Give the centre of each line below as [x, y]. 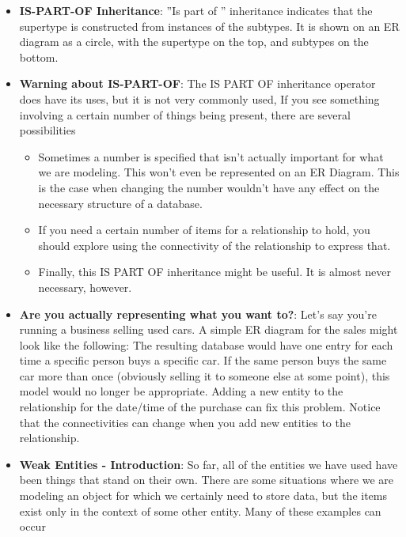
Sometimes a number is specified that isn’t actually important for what [211, 156]
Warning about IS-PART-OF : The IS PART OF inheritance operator [197, 83]
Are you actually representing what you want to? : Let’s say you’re [198, 314]
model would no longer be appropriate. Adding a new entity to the [181, 391]
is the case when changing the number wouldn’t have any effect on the [209, 187]
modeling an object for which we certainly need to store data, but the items [203, 495]
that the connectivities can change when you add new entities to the [185, 422]
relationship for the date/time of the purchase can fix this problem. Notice [200, 407]
